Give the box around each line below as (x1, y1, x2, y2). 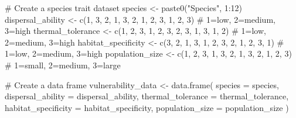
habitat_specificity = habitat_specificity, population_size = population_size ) (5, 101, 289, 113)
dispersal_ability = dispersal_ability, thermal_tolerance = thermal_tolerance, (5, 90, 289, 102)
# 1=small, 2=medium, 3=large (5, 58, 121, 71)
